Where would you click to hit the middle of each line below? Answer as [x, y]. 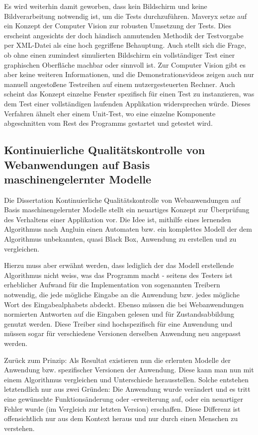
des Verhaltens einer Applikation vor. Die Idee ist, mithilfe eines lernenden [118, 219]
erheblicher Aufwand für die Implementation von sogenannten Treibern [112, 285]
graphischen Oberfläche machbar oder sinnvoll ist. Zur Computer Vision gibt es [125, 64]
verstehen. [19, 428]
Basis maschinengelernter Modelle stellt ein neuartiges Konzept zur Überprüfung [127, 210]
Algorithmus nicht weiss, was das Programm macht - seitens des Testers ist [118, 275]
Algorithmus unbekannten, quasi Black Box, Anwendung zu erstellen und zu [120, 239]
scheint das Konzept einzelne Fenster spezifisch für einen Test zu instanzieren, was [129, 94]
